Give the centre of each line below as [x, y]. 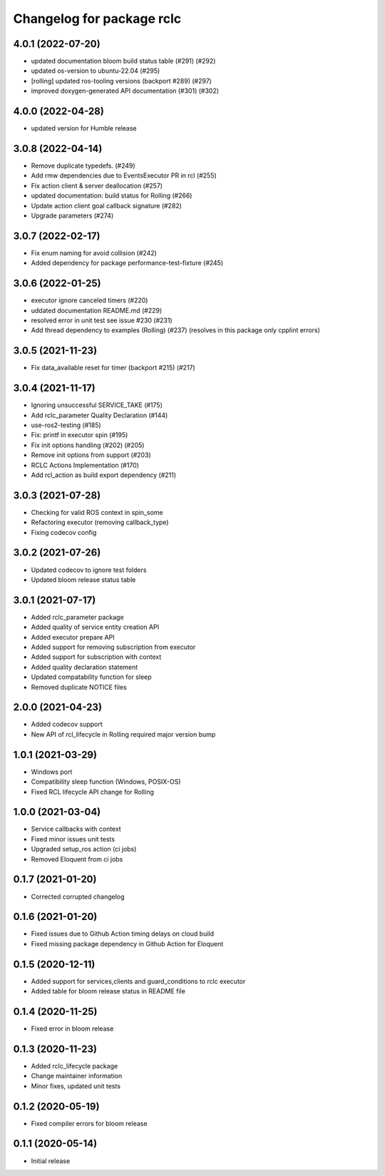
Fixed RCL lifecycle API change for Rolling [93, 792]
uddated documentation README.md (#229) [97, 310]
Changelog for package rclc [97, 19]
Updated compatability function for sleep [92, 677]
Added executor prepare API [73, 637]
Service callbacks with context [76, 829]
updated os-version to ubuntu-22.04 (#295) [96, 71]
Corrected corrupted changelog [78, 896]
